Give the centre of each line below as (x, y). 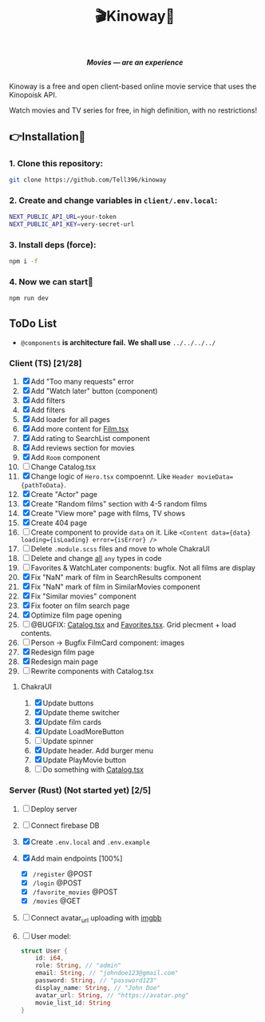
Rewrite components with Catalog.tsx (92, 671)
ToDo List (33, 323)
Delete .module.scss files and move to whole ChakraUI (120, 549)
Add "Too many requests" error (82, 382)
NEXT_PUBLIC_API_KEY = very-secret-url (72, 224)
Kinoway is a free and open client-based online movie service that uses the (133, 86)
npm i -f (24, 261)
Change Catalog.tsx (63, 467)
